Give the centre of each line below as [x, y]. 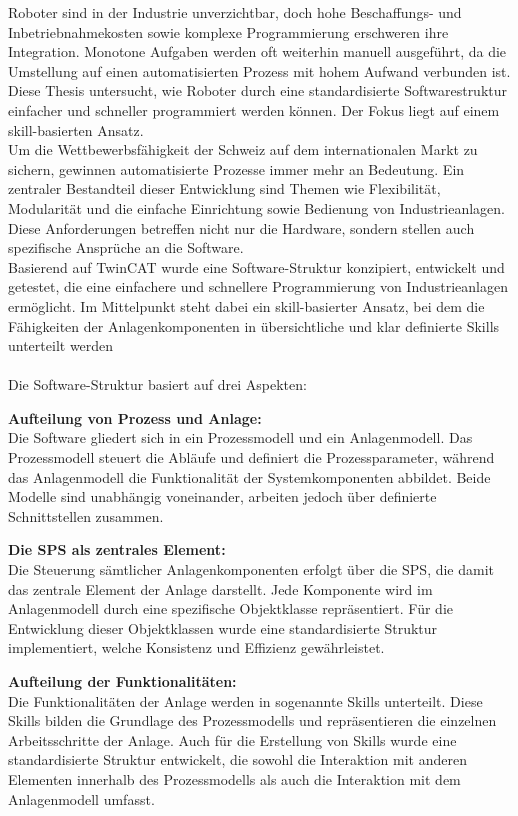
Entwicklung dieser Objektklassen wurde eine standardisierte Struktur [223, 627]
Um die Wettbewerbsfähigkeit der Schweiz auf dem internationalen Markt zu [243, 149]
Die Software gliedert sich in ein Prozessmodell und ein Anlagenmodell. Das [240, 437]
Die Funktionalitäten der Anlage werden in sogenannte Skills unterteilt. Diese [245, 700]
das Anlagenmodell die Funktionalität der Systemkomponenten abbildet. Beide [249, 476]
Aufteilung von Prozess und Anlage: [135, 417]
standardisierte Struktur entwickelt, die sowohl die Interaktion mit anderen [237, 759]
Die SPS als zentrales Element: [117, 549]
